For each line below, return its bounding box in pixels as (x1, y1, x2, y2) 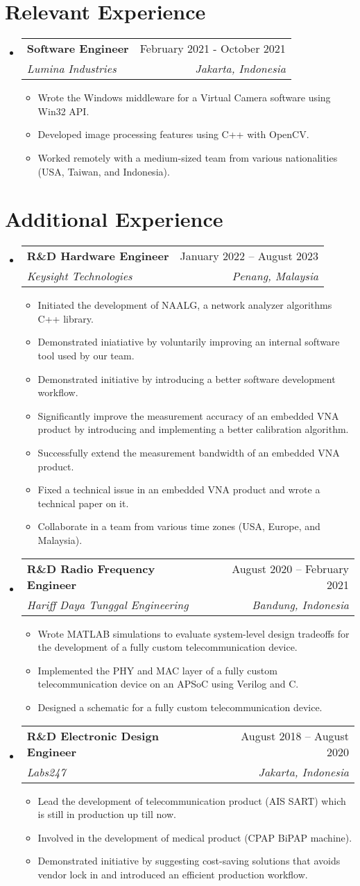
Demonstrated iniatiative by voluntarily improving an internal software (37, 334, 340, 349)
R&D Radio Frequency (26, 560, 155, 577)
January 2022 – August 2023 (180, 248, 318, 264)
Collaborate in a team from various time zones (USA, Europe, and (37, 519, 320, 534)
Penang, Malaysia (232, 268, 318, 284)
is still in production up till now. (37, 807, 176, 821)
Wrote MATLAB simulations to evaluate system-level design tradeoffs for (37, 626, 350, 640)
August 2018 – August (241, 727, 349, 744)
